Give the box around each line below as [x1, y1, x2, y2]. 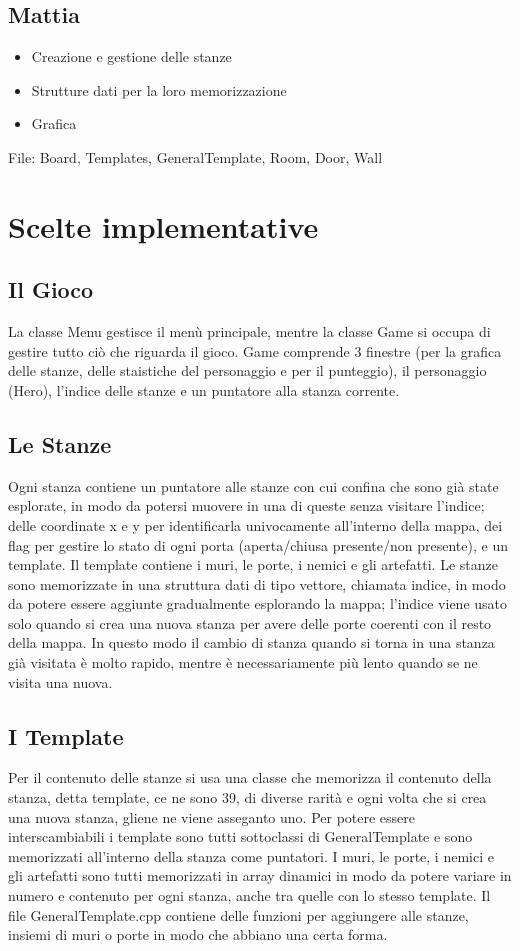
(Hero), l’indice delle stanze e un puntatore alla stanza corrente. [8, 379, 400, 400]
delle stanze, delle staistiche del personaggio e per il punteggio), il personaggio [8, 360, 487, 381]
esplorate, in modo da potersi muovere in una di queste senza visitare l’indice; [8, 495, 485, 516]
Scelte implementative [8, 205, 319, 246]
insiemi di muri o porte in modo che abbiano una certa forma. [8, 924, 388, 945]
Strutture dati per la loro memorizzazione [31, 79, 287, 100]
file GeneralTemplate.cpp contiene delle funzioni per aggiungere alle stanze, [8, 904, 469, 925]
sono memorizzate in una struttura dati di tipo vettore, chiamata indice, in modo [8, 573, 506, 594]
